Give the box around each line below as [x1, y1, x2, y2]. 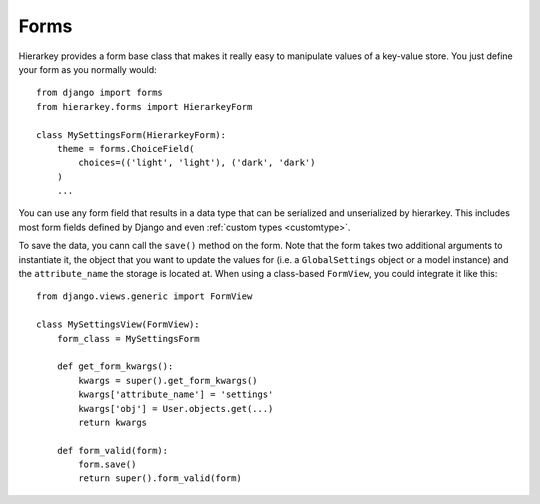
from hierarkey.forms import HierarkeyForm [36, 101, 253, 112]
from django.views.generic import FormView [36, 291, 253, 302]
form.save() [78, 459, 137, 470]
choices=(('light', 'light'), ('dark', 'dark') [78, 157, 316, 169]
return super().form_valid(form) [78, 473, 242, 484]
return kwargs [78, 416, 148, 428]
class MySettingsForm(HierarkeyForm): [36, 129, 227, 140]
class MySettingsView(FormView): [36, 319, 200, 330]
